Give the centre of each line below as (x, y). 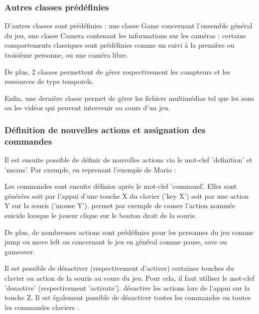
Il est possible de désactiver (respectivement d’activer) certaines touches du (119, 268)
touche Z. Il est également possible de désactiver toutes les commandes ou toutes (128, 297)
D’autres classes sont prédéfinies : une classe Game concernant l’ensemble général (129, 26)
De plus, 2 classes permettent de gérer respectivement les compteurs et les (118, 71)
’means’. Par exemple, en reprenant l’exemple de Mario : (90, 169)
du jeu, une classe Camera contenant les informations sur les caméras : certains (125, 35)
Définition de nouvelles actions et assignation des (105, 129)
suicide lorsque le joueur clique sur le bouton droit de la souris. (101, 215)
